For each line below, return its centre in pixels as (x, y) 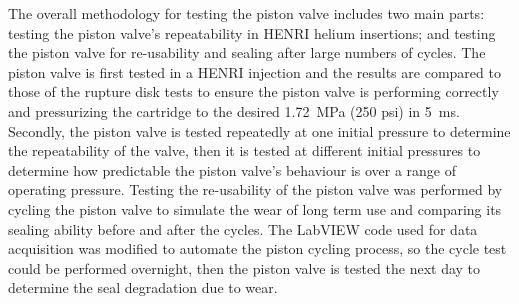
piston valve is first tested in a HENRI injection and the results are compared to (254, 71)
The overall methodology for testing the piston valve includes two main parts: (246, 13)
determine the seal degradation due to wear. (143, 287)
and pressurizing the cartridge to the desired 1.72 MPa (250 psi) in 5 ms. (234, 110)
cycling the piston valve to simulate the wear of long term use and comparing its (255, 208)
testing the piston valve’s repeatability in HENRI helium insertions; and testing (252, 32)
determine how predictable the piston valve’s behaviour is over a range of (232, 169)
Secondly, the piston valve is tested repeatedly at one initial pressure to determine (259, 130)
